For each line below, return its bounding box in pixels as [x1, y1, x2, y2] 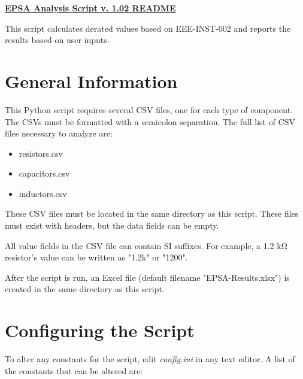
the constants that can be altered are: [5, 364, 143, 377]
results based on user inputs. [5, 34, 110, 46]
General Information [5, 68, 178, 93]
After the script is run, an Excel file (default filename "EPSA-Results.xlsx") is [5, 271, 290, 283]
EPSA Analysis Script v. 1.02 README [5, 2, 176, 14]
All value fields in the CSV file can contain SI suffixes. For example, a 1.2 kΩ [5, 239, 287, 251]
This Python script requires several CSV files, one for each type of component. [5, 103, 293, 116]
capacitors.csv [19, 167, 70, 180]
